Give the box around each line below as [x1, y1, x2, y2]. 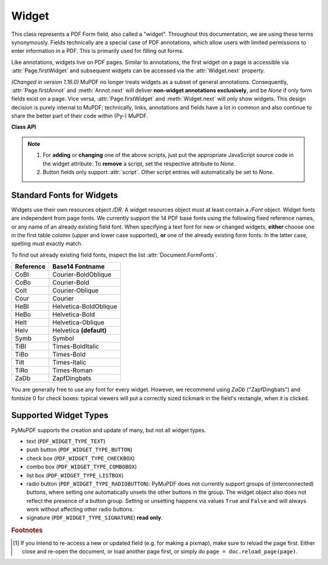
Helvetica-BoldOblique [52, 302, 118, 311]
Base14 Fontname [52, 262, 105, 271]
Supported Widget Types [11, 411, 109, 421]
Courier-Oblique [52, 286, 99, 295]
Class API [11, 123, 36, 131]
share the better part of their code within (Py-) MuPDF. [11, 113, 148, 120]
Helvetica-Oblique [52, 318, 104, 327]
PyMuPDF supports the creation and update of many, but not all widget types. [11, 426, 207, 434]
